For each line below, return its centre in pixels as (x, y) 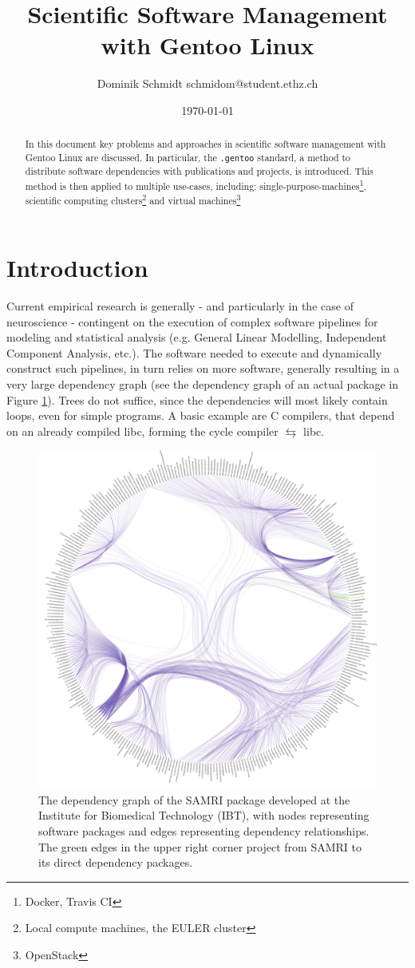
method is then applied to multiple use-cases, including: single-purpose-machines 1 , (196, 184)
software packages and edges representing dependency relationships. (204, 831)
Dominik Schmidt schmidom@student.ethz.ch (207, 83)
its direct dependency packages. (116, 862)
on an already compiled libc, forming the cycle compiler (142, 431)
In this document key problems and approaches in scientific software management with (206, 144)
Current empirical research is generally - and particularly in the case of (180, 305)
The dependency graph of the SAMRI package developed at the (194, 799)
